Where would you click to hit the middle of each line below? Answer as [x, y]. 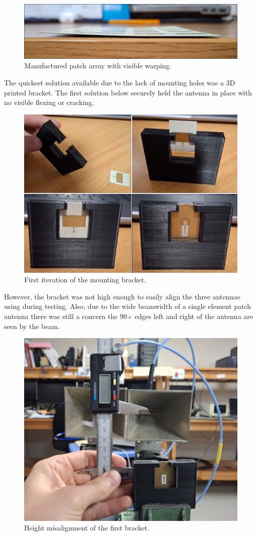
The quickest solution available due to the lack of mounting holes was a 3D [120, 82]
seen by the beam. [32, 326]
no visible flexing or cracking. [49, 102]
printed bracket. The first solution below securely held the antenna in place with [128, 92]
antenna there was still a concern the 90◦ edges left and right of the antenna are [129, 316]
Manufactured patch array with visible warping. [98, 66]
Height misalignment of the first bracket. [87, 528]
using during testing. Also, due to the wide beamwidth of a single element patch [128, 306]
